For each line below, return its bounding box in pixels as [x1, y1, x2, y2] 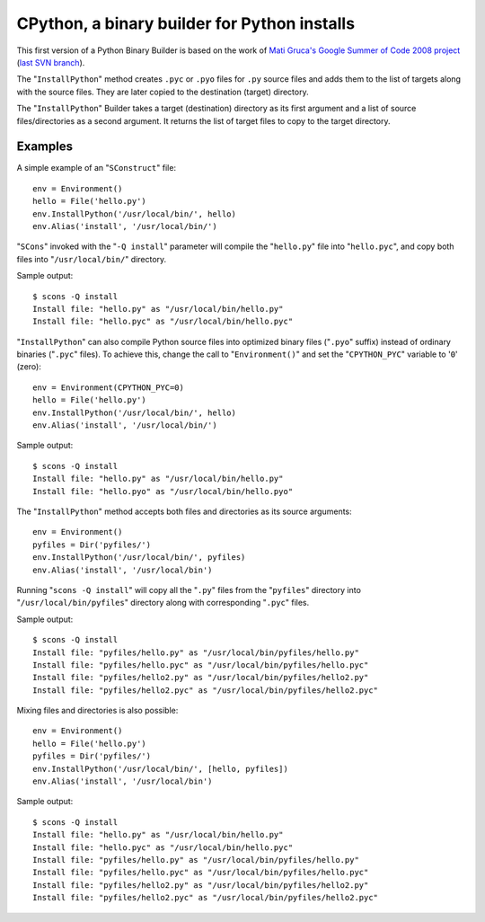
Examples [16, 139, 74, 155]
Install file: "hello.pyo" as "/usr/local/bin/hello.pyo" [32, 486, 294, 496]
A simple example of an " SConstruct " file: [16, 163, 177, 173]
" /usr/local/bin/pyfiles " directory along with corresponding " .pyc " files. [16, 598, 310, 608]
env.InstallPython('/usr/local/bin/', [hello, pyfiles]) [32, 764, 289, 774]
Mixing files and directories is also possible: [16, 705, 179, 716]
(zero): [16, 361, 42, 372]
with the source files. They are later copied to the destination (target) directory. [16, 86, 309, 97]
